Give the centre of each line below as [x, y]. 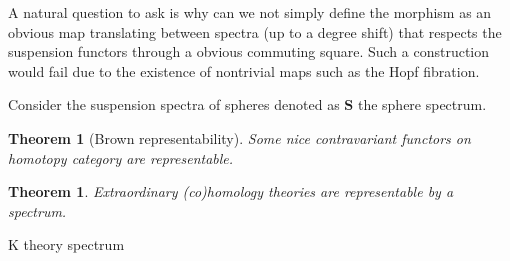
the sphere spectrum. [422, 104]
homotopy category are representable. [121, 157]
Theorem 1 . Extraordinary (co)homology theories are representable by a [231, 191]
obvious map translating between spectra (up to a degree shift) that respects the [255, 31]
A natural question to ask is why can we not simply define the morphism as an [250, 12]
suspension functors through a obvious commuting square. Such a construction [249, 51]
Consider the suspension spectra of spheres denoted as [174, 104]
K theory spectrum [66, 244]
